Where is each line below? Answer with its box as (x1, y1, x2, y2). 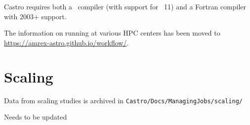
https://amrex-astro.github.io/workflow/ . (4, 37, 129, 47)
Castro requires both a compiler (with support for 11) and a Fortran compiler (4, 1, 247, 11)
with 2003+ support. (4, 11, 67, 21)
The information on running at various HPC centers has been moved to (4, 28, 220, 38)
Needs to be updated (4, 112, 67, 122)
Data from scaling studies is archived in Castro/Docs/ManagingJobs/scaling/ (4, 95, 243, 105)
